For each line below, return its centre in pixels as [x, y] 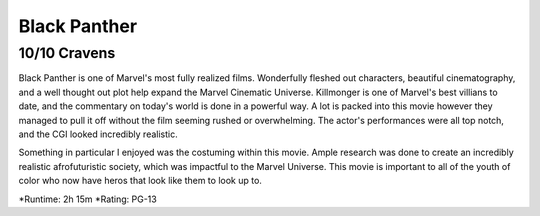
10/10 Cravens [67, 53]
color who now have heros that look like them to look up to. [140, 181]
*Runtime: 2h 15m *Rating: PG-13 [87, 199]
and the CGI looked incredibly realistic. [98, 134]
